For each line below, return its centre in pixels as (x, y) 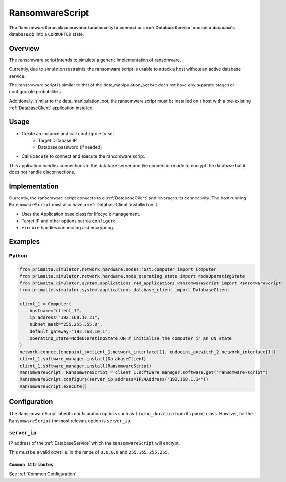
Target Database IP (57, 141)
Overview (24, 48)
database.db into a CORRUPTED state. (46, 34)
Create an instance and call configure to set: (68, 134)
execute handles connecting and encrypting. (68, 227)
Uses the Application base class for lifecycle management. (81, 214)
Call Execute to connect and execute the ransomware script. (84, 156)
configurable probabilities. (36, 92)
